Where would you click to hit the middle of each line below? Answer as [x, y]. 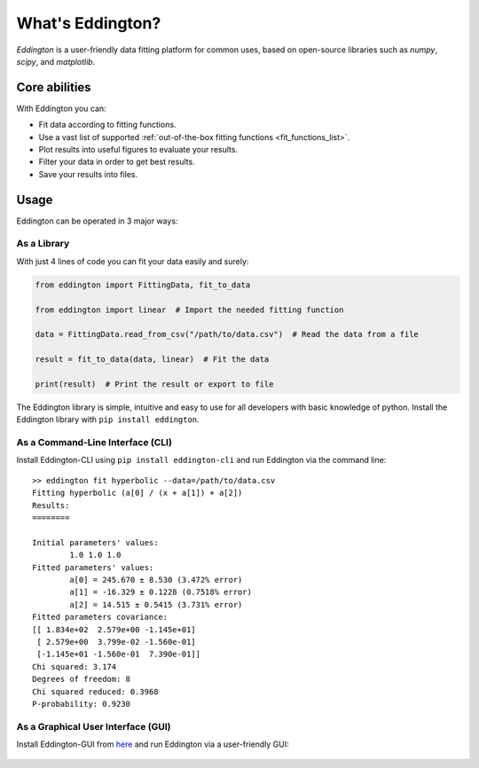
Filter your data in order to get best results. [117, 162]
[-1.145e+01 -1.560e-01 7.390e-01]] [119, 654]
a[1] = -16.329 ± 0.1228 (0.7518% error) [161, 592]
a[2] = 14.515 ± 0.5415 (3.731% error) [156, 604]
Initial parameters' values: [95, 542]
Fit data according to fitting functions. [107, 125]
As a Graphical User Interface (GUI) [94, 726]
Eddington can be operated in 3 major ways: [97, 221]
